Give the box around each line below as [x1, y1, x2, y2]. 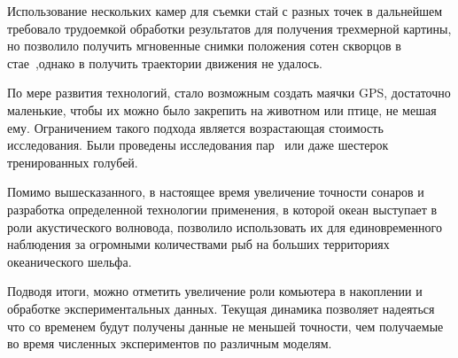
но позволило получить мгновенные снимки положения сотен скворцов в [7, 36, 401, 55]
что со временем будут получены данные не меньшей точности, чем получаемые [7, 316, 444, 335]
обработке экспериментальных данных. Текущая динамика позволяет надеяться [7, 299, 435, 317]
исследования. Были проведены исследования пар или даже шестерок [7, 136, 389, 154]
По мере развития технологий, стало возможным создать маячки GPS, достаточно [7, 83, 451, 102]
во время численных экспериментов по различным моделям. [7, 334, 332, 353]
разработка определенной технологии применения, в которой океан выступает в [7, 199, 438, 218]
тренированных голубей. [7, 152, 138, 171]
